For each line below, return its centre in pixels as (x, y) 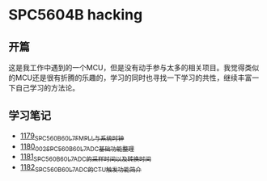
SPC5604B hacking (76, 15)
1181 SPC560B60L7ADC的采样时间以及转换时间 (85, 158)
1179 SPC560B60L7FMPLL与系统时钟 (72, 137)
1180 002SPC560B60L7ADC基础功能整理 (77, 147)
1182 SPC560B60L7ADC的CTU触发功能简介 (81, 168)
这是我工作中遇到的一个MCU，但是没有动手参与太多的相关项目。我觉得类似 (134, 67)
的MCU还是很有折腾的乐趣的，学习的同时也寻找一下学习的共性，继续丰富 (130, 78)
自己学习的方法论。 (47, 88)
